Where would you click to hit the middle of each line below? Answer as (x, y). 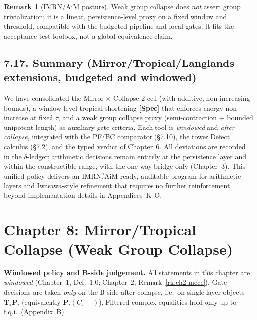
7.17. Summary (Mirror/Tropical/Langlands (119, 62)
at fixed (42, 117)
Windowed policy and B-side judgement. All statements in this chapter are (127, 272)
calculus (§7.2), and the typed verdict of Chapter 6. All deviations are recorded (125, 146)
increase (16, 117)
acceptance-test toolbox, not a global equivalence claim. (88, 35)
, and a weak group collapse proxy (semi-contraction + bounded (156, 117)
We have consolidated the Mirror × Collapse (72, 97)
